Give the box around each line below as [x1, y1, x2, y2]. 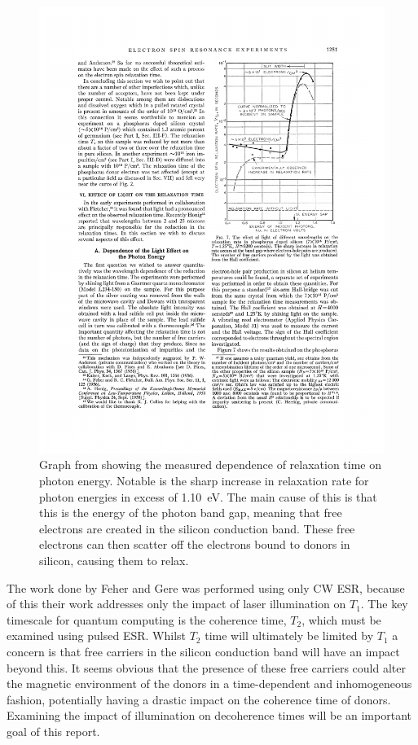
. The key [360, 595, 408, 612]
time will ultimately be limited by [205, 627, 374, 644]
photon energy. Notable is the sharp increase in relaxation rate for [39, 472, 369, 489]
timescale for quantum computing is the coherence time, [7, 611, 287, 628]
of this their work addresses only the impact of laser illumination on [7, 595, 346, 612]
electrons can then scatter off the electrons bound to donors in [39, 536, 350, 553]
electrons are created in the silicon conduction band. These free [39, 519, 355, 537]
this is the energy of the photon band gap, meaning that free [39, 504, 342, 521]
